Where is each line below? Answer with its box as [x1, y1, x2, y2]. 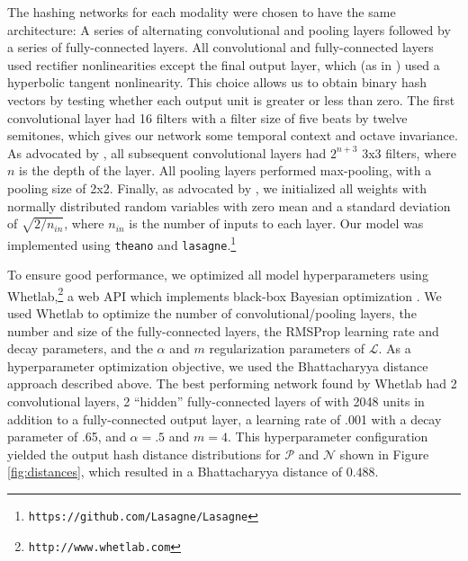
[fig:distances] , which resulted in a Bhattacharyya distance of [7, 462, 342, 481]
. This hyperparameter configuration [227, 427, 428, 446]
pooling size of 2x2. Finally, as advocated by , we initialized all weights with [7, 178, 427, 197]
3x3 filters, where [362, 143, 456, 162]
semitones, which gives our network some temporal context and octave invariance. [7, 126, 458, 145]
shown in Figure [339, 444, 429, 463]
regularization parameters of [209, 339, 364, 358]
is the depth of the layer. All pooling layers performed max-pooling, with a [19, 161, 432, 180]
